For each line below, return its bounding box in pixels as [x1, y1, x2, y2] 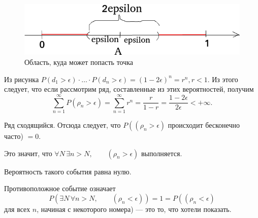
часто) [4, 130, 23, 141]
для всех [4, 203, 30, 214]
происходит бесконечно [168, 119, 240, 130]
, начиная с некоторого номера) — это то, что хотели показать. [37, 203, 232, 214]
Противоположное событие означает [4, 183, 116, 194]
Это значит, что [4, 148, 52, 158]
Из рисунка [4, 74, 39, 84]
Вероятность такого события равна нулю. [4, 166, 132, 176]
